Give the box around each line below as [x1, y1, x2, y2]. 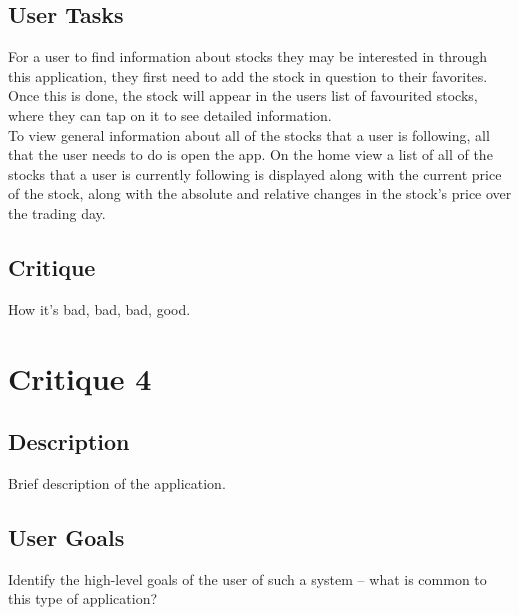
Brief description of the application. [8, 472, 226, 493]
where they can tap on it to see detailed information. [8, 104, 332, 125]
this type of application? [8, 588, 158, 609]
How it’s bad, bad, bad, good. [8, 298, 191, 319]
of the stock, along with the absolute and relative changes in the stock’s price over [8, 183, 512, 204]
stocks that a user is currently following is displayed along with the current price [8, 163, 502, 184]
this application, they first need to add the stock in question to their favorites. [8, 65, 488, 86]
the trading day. [8, 202, 106, 223]
